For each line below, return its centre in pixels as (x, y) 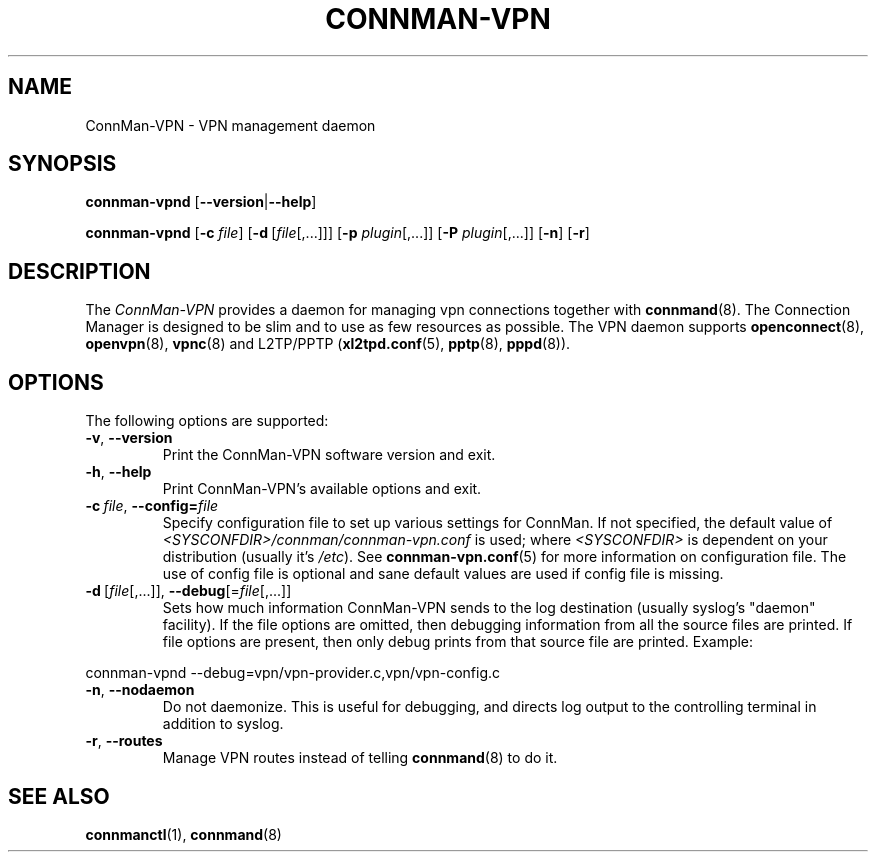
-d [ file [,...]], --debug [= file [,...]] (188, 591)
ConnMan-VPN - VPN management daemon (230, 125)
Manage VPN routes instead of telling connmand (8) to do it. (360, 758)
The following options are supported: (207, 421)
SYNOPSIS (62, 164)
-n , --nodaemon (140, 690)
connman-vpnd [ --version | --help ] (201, 202)
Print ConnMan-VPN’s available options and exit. (322, 489)
